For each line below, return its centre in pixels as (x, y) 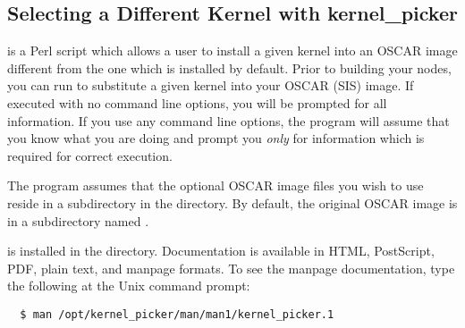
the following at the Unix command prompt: (129, 286)
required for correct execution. (90, 155)
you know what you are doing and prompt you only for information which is (216, 138)
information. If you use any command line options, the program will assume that (228, 120)
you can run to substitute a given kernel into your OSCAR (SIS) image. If (211, 85)
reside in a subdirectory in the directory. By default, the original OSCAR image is (232, 202)
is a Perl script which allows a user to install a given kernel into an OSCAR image (232, 50)
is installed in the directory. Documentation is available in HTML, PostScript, (221, 251)
